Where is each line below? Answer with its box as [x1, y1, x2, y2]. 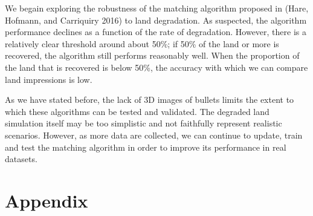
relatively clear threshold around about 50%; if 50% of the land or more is [5, 37, 279, 50]
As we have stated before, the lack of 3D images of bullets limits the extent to [5, 93, 294, 106]
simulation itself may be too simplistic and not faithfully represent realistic [5, 117, 282, 129]
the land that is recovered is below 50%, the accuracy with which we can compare [5, 61, 308, 73]
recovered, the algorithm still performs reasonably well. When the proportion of [5, 49, 300, 62]
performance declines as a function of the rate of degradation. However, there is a [5, 25, 306, 38]
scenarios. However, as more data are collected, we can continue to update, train [5, 128, 303, 141]
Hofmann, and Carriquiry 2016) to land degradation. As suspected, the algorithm [5, 13, 307, 26]
